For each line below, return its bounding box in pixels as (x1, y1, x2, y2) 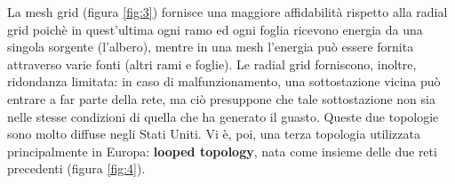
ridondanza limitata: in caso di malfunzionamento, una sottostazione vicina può (7, 72, 441, 91)
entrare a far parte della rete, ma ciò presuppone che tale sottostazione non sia (7, 89, 435, 108)
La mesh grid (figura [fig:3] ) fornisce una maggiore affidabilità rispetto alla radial (7, 3, 448, 20)
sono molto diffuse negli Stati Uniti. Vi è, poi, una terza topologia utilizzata (7, 124, 420, 143)
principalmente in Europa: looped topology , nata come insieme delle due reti (7, 141, 437, 160)
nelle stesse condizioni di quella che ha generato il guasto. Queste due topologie (7, 107, 439, 125)
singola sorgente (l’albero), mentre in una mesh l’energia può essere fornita (7, 37, 414, 56)
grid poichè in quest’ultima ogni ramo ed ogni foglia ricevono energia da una (7, 20, 423, 38)
